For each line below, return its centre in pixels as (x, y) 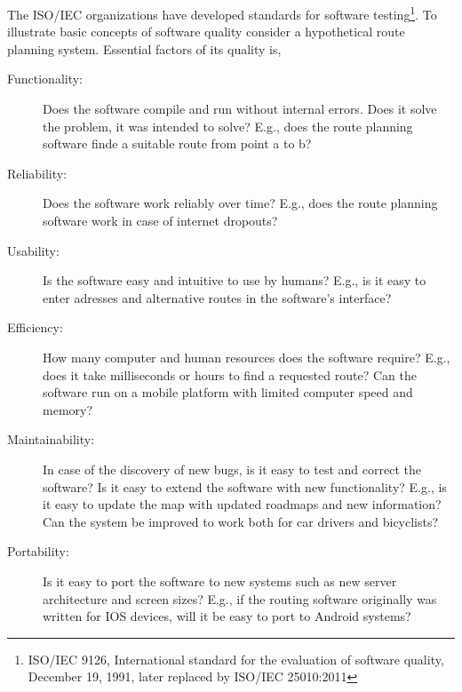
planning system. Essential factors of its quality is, (144, 48)
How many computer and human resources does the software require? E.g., (247, 357)
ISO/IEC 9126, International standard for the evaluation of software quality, (236, 659)
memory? (68, 409)
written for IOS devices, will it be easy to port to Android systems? (227, 616)
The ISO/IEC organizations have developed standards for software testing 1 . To (222, 13)
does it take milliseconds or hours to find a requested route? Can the (230, 374)
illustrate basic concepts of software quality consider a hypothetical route (206, 32)
